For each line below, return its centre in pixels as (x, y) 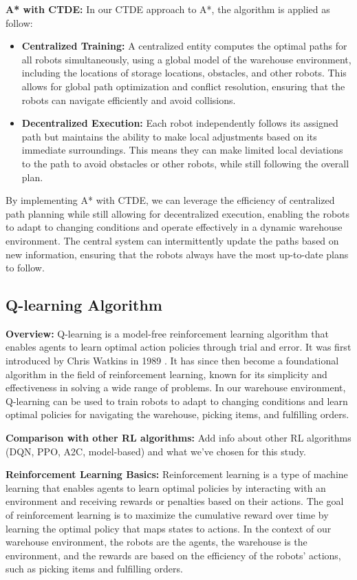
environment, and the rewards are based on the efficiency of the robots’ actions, (173, 555)
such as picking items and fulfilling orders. (94, 569)
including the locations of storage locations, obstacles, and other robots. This (184, 73)
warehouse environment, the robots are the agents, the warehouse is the (156, 542)
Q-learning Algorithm (84, 305)
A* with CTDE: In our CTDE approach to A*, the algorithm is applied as (168, 9)
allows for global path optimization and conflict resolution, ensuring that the (183, 86)
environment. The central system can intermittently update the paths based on (172, 240)
